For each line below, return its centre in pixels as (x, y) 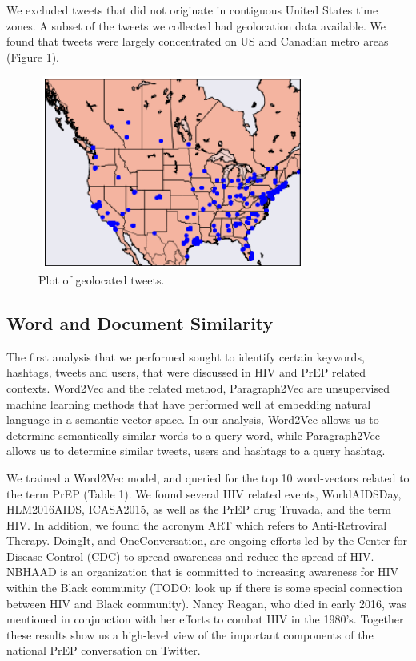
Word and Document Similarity (140, 322)
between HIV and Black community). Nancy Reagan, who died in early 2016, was (206, 603)
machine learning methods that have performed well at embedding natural (189, 403)
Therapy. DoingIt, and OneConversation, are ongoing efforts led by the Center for (207, 540)
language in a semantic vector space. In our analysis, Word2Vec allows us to (193, 419)
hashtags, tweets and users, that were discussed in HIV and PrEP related (186, 372)
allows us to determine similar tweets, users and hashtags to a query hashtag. (196, 451)
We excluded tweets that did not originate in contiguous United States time (192, 10)
